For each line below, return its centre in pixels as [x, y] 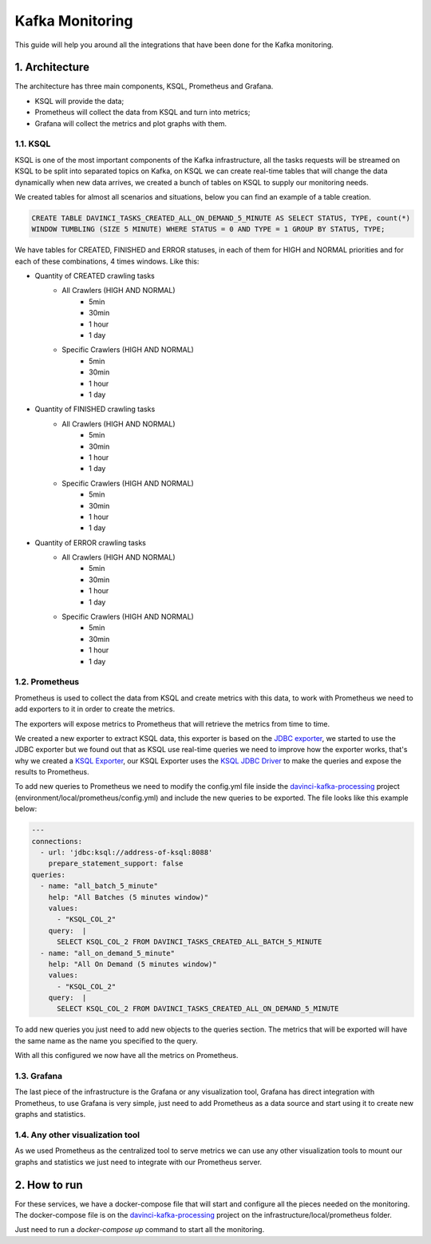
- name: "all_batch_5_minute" [99, 886]
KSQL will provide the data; [79, 101]
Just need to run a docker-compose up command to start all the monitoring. [140, 1230]
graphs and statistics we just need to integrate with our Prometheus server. [138, 1162]
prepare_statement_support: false [116, 864]
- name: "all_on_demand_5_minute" [108, 953]
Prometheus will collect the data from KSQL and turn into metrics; [142, 113]
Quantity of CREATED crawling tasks [95, 276]
